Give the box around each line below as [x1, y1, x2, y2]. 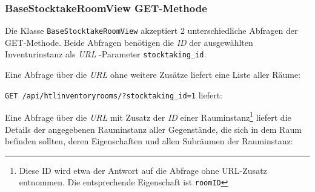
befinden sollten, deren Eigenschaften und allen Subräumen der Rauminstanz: [5, 135, 293, 147]
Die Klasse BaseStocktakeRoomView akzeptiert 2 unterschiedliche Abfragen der [5, 24, 298, 37]
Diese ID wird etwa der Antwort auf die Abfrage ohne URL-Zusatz [19, 164, 267, 176]
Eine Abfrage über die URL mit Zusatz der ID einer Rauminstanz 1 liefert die [5, 109, 291, 124]
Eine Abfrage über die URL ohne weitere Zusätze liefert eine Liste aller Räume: [5, 68, 301, 81]
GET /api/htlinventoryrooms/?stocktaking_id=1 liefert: [5, 88, 222, 101]
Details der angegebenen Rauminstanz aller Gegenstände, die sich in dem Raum [5, 123, 302, 135]
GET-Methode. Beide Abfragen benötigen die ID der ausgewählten [5, 36, 253, 48]
